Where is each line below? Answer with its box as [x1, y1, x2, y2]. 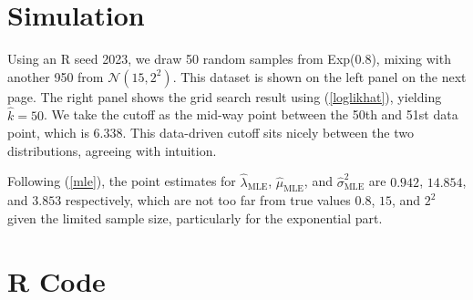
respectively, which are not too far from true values [65, 191, 351, 210]
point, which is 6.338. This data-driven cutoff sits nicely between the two [7, 123, 414, 142]
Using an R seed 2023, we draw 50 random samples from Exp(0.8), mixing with [7, 49, 451, 68]
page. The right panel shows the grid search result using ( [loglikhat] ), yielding [7, 87, 442, 106]
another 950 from [7, 67, 104, 86]
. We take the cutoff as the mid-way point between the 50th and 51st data [43, 105, 458, 124]
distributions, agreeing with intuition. [7, 140, 217, 160]
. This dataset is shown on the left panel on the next [172, 67, 467, 86]
